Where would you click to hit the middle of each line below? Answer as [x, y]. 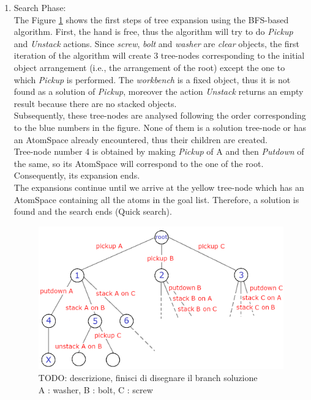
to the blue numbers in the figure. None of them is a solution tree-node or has [160, 127]
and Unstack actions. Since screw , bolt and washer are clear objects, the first [156, 43]
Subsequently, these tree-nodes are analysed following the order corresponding [160, 115]
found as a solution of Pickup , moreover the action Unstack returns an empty [159, 91]
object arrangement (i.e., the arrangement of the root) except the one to [149, 67]
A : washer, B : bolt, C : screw [96, 389]
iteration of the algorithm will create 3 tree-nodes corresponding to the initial [159, 55]
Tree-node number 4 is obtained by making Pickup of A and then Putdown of [159, 151]
